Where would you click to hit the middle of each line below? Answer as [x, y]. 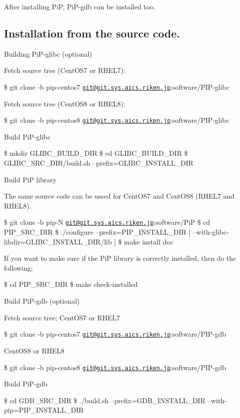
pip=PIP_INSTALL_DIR [44, 410]
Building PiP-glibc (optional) [48, 53]
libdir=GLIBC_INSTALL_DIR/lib [58, 241]
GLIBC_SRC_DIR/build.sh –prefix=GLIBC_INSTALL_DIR [99, 163]
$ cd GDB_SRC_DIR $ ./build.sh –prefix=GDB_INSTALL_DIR [105, 400]
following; [18, 267]
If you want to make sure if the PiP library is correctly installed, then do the [120, 258]
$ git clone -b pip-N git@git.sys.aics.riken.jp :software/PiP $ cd [107, 222]
